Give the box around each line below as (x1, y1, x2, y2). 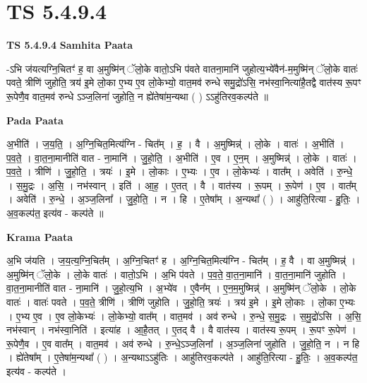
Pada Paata (6, 112, 64, 127)
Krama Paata (6, 229, 73, 244)
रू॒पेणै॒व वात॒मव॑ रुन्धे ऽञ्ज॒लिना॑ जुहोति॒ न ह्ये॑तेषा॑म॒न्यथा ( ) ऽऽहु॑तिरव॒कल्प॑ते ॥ (6, 88, 268, 103)
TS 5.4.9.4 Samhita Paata (6, 37, 133, 52)
